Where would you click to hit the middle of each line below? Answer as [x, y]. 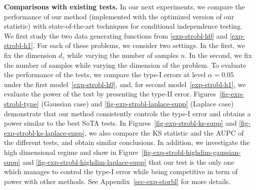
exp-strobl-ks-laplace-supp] [44, 132]
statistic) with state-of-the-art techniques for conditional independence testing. [123, 26]
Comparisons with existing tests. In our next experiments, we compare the [125, 6]
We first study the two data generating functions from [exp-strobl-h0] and [116, 35]
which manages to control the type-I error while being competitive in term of [121, 171]
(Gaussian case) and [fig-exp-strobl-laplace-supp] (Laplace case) [137, 103]
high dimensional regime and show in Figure [71, 152]
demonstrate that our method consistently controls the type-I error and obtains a [128, 113]
